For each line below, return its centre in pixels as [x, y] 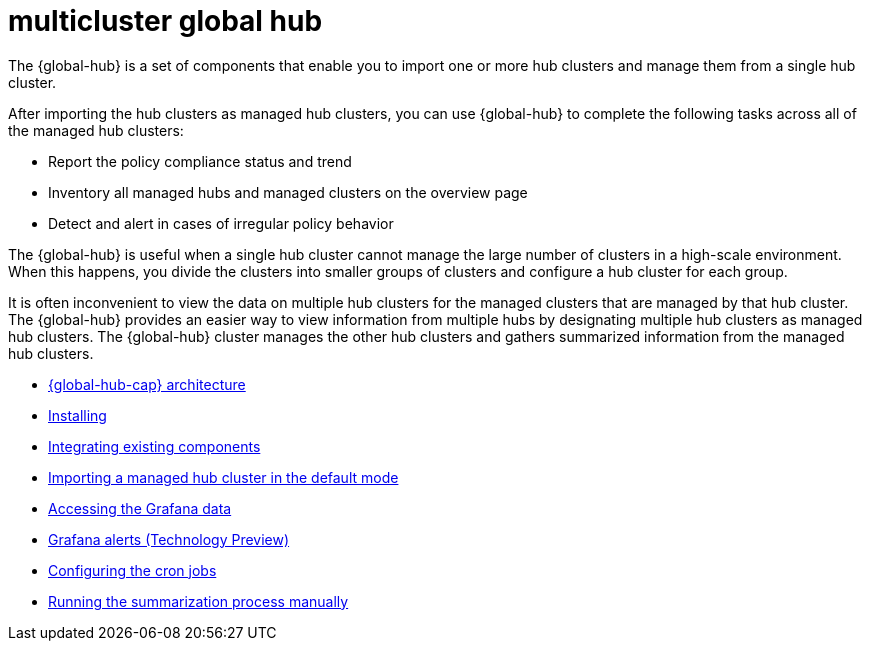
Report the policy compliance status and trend [200, 161]
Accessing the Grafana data [140, 508]
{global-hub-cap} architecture [147, 384]
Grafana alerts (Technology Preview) [169, 539]
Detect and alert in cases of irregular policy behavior [221, 223]
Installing [77, 415]
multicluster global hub [165, 21]
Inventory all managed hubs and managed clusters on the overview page [288, 192]
